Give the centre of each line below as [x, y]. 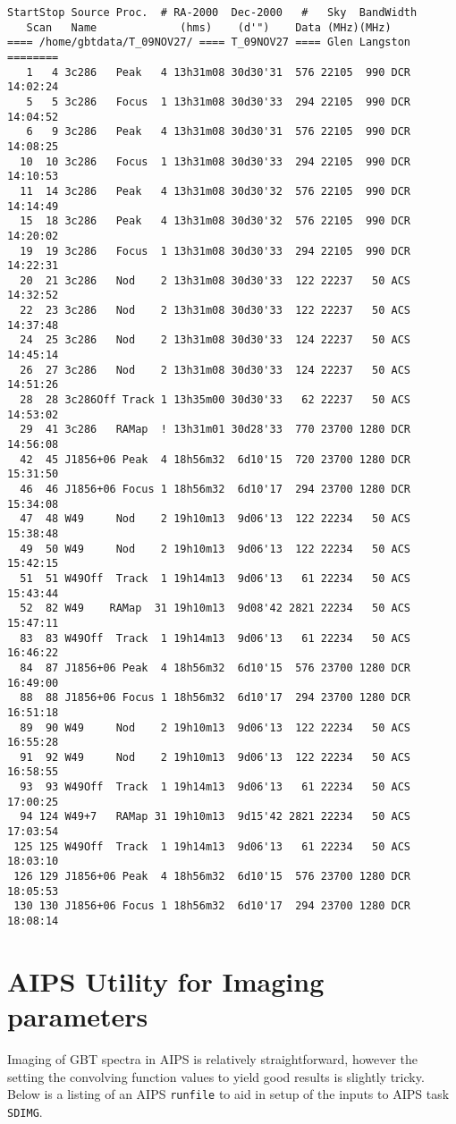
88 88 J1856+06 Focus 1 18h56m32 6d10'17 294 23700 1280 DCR [215, 698]
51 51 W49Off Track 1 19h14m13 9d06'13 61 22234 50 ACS [215, 578]
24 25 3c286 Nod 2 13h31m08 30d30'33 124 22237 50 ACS [215, 340]
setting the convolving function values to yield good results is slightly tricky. [216, 1076]
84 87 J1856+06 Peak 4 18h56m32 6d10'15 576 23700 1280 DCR [215, 668]
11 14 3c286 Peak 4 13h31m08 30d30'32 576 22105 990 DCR [215, 191]
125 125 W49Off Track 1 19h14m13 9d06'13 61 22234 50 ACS [212, 846]
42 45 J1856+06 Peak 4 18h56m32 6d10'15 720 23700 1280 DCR [215, 459]
